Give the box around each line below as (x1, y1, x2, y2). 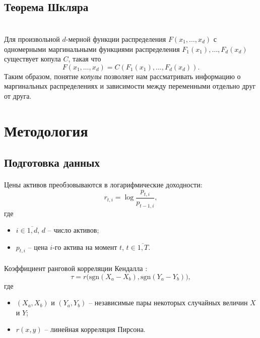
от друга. (4, 90, 32, 101)
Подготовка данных (4, 155, 100, 170)
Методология (4, 120, 88, 141)
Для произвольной (4, 33, 60, 44)
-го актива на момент (52, 241, 117, 252)
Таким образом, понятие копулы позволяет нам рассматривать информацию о (4, 71, 241, 81)
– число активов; (47, 225, 99, 235)
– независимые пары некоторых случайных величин (89, 297, 248, 308)
